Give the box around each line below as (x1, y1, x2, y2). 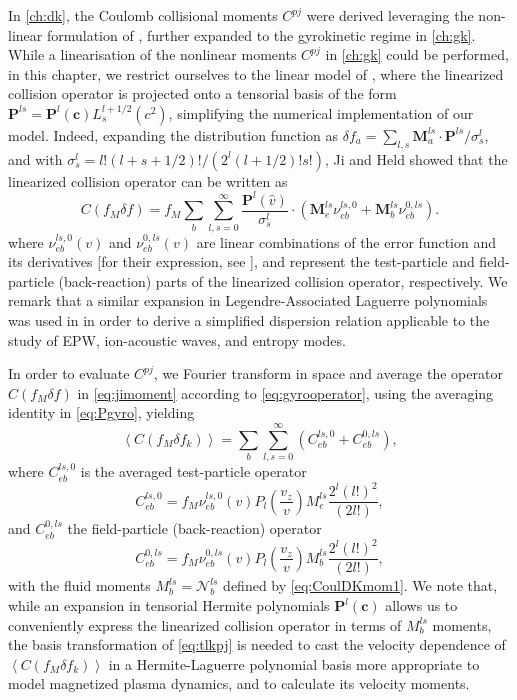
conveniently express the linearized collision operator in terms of (8, 614, 402, 635)
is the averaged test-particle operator (80, 461, 307, 482)
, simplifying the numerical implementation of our (168, 102, 474, 123)
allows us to (385, 595, 458, 616)
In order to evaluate (8, 363, 130, 384)
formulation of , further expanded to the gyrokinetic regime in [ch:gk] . (46, 24, 476, 45)
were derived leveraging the (306, 5, 474, 25)
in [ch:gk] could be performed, (325, 44, 509, 65)
